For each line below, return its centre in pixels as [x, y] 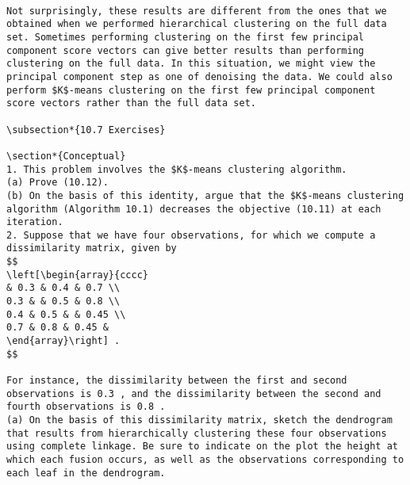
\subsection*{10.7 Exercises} [86, 130]
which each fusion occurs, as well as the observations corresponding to [205, 459]
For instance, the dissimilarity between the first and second [177, 381]
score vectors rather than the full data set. [131, 103]
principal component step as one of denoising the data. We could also [199, 76]
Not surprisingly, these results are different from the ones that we [197, 11]
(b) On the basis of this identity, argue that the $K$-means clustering [205, 195]
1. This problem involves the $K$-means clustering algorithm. [177, 169]
